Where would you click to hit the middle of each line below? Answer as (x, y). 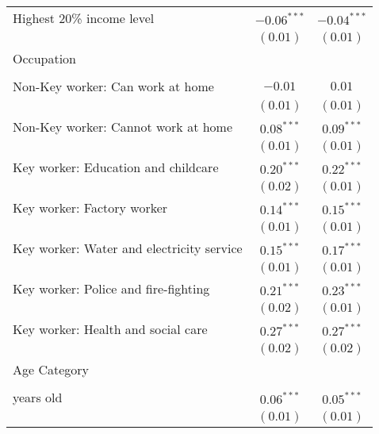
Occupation (45, 58)
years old (38, 397)
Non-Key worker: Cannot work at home (123, 127)
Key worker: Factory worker (90, 207)
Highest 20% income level (84, 18)
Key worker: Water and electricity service (128, 248)
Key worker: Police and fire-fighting (111, 288)
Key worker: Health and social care (110, 329)
